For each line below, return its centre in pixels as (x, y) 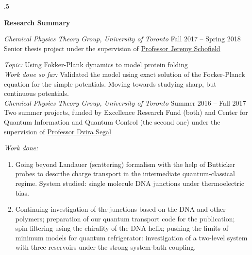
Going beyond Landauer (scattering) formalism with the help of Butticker (125, 164)
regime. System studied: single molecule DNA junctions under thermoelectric (130, 183)
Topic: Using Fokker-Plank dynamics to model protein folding (96, 64)
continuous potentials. (36, 93)
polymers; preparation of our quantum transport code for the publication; (125, 218)
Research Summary (37, 22)
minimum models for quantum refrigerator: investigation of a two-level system (131, 237)
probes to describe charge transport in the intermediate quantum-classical (125, 173)
